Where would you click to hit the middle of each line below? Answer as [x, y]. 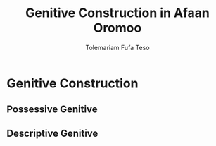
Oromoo [117, 28]
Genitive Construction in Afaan [117, 13]
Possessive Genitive [52, 110]
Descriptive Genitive [52, 133]
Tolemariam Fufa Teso [117, 47]
